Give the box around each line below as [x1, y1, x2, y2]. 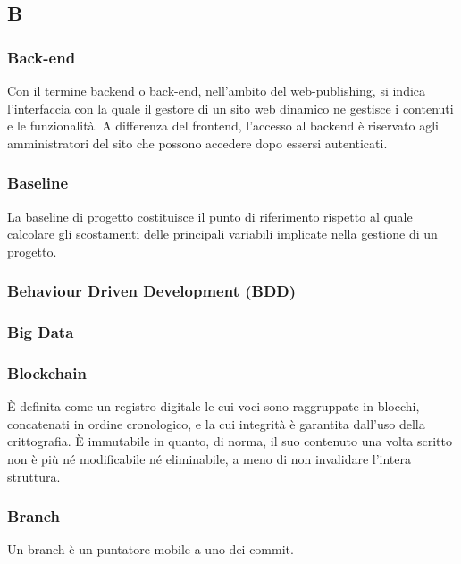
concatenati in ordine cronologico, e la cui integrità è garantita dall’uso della [7, 414, 425, 433]
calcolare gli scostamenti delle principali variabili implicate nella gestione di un [7, 224, 438, 243]
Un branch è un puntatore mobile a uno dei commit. [7, 540, 294, 559]
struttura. [7, 467, 61, 485]
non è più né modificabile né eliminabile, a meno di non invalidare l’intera [7, 450, 412, 468]
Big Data [7, 321, 74, 343]
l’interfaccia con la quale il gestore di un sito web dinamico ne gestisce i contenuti [7, 98, 454, 117]
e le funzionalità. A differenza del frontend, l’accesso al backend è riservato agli [7, 116, 439, 135]
